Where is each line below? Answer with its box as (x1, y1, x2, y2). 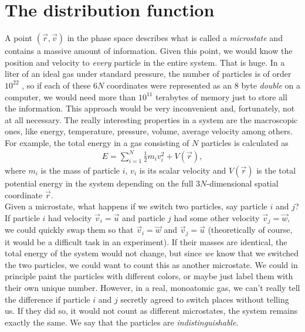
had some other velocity (174, 211, 260, 223)
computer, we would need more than (5, 90, 136, 103)
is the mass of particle (40, 164, 120, 176)
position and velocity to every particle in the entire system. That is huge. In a (5, 56, 285, 68)
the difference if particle (5, 293, 90, 305)
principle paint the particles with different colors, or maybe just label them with (5, 270, 293, 282)
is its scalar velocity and (139, 164, 226, 176)
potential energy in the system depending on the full (5, 177, 194, 189)
